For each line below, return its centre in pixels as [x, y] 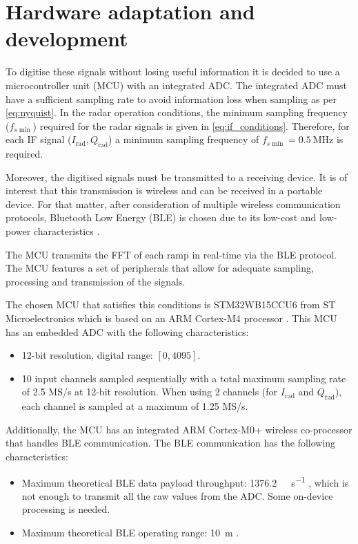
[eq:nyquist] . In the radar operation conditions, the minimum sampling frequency [177, 112]
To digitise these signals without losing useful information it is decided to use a [173, 72]
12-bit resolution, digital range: [87, 355]
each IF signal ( [39, 139]
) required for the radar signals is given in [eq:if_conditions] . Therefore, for [191, 125]
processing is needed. [66, 509]
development [67, 38]
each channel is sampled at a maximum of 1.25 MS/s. [135, 406]
